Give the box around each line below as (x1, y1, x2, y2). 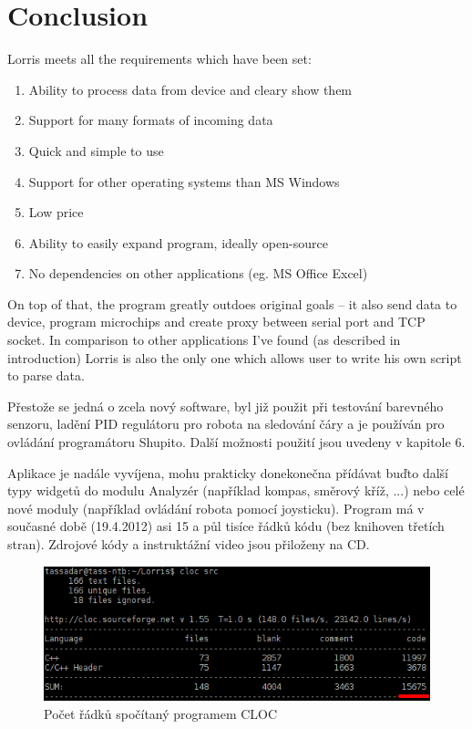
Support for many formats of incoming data (28, 110, 273, 130)
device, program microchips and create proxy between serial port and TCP (7, 312, 426, 331)
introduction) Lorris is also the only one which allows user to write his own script (7, 348, 462, 367)
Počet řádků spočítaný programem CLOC (44, 703, 278, 723)
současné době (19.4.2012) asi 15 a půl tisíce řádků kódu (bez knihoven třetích (7, 516, 445, 536)
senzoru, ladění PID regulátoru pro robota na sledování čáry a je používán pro (7, 414, 445, 433)
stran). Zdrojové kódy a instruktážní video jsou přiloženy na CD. (7, 535, 370, 553)
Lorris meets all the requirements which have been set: (7, 49, 312, 68)
